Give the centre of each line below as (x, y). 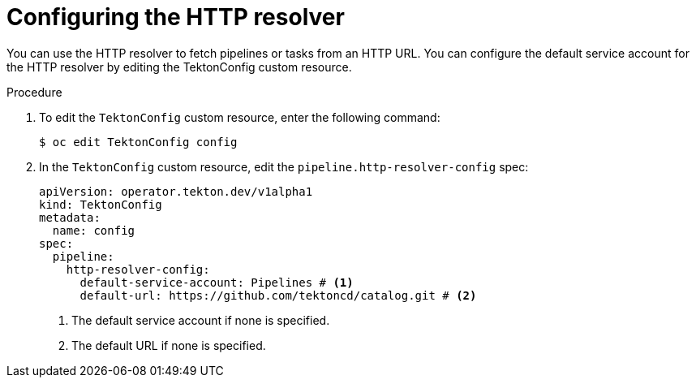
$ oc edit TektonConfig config (138, 142)
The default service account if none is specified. (201, 320)
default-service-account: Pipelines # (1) (217, 282)
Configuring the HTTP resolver (176, 17)
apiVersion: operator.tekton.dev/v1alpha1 (176, 191)
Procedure (34, 92)
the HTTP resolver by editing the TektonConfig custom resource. (179, 67)
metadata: (70, 217)
